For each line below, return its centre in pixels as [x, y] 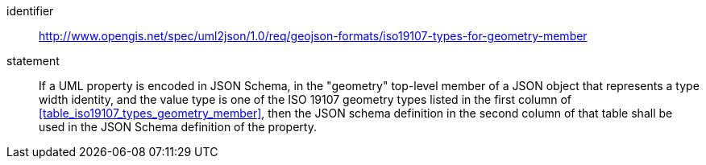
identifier [30, 11]
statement [33, 61]
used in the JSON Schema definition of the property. [178, 127]
